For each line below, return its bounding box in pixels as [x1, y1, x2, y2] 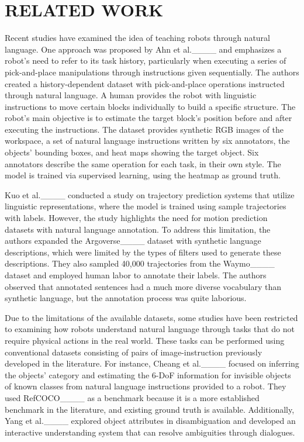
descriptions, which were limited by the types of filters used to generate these [5, 246, 281, 258]
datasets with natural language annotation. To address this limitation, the [5, 223, 271, 235]
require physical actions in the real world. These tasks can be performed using [5, 334, 285, 346]
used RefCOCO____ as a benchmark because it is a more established [5, 391, 260, 403]
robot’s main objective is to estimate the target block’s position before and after [5, 112, 292, 124]
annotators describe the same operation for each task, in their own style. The [5, 157, 281, 170]
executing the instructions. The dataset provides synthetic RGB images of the [5, 123, 284, 135]
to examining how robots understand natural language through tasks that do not [5, 323, 295, 335]
